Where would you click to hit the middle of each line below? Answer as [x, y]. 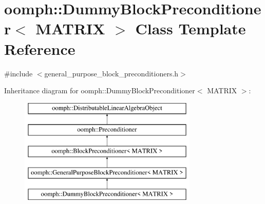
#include [18, 73]
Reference [40, 48]
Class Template [191, 28]
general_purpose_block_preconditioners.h [111, 73]
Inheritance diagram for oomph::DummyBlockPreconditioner [100, 90]
